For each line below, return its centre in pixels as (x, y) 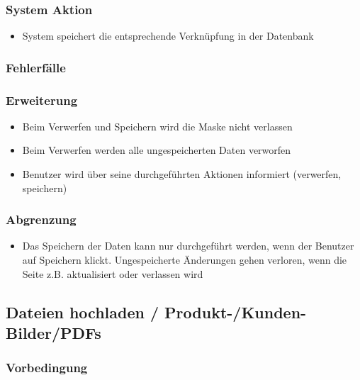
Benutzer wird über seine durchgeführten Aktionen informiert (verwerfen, (182, 174)
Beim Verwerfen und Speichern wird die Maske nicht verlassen (157, 126)
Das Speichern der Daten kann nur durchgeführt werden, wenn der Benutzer (188, 246)
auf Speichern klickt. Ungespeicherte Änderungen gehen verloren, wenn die (185, 260)
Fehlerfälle (36, 67)
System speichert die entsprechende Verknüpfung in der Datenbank (168, 36)
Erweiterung (42, 100)
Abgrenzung (41, 219)
